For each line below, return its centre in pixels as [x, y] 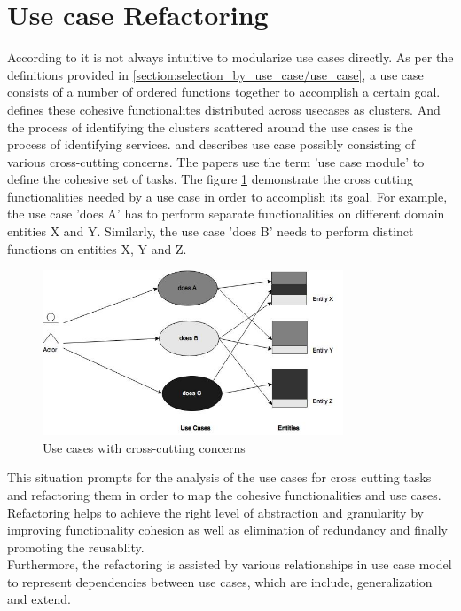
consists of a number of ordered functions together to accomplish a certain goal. [224, 92]
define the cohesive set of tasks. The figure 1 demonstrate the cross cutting [210, 179]
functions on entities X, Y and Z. [97, 248]
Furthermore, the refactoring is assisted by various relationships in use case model [230, 564]
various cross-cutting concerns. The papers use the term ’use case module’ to [216, 161]
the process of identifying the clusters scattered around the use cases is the [210, 127]
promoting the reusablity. [76, 547]
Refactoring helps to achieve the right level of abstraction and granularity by [215, 512]
